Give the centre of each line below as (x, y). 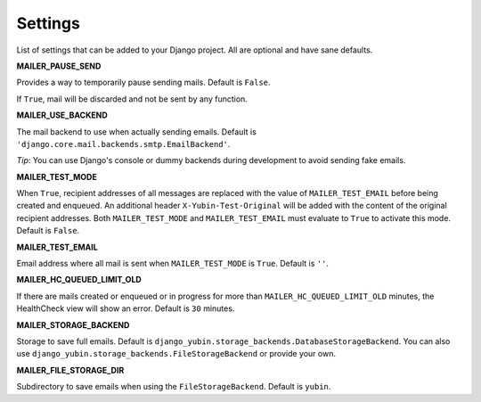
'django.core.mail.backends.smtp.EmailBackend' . (123, 144)
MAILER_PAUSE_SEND (59, 66)
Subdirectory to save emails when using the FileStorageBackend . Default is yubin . (174, 387)
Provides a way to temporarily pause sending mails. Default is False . (143, 82)
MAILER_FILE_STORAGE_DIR (70, 370)
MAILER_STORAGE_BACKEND (73, 324)
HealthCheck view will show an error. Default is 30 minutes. (126, 308)
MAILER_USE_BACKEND (62, 115)
